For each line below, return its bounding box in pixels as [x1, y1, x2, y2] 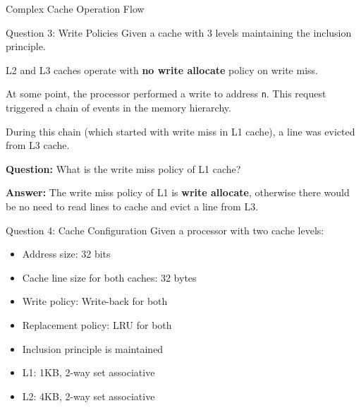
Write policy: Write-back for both [22, 294, 168, 308]
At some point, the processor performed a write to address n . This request [6, 86, 326, 101]
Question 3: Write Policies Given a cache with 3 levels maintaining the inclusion [6, 25, 352, 40]
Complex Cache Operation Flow [6, 1, 145, 16]
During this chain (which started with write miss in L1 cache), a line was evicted [6, 124, 355, 138]
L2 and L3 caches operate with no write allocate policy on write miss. [6, 62, 318, 77]
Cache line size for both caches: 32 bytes [22, 270, 197, 284]
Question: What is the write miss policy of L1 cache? [6, 161, 241, 176]
